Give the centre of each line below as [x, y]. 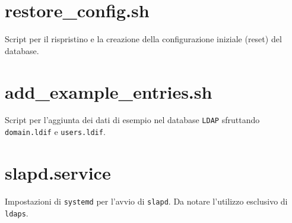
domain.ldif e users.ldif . [55, 132]
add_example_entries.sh [109, 91]
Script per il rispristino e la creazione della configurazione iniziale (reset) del [143, 39]
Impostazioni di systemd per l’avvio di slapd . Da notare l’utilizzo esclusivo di [146, 201]
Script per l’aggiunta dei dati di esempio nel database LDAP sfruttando [132, 120]
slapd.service [58, 172]
